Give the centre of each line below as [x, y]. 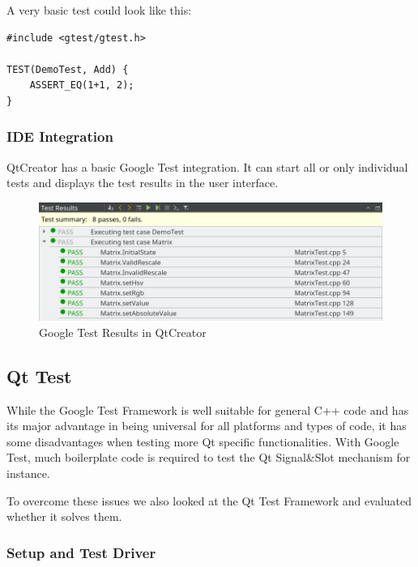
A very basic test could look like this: [99, 10]
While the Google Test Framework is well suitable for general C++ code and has [208, 409]
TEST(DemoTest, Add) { [68, 69]
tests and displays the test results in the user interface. [143, 183]
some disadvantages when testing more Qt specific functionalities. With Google [203, 441]
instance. [28, 473]
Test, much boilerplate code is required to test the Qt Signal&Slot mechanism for [209, 457]
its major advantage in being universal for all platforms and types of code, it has [207, 426]
